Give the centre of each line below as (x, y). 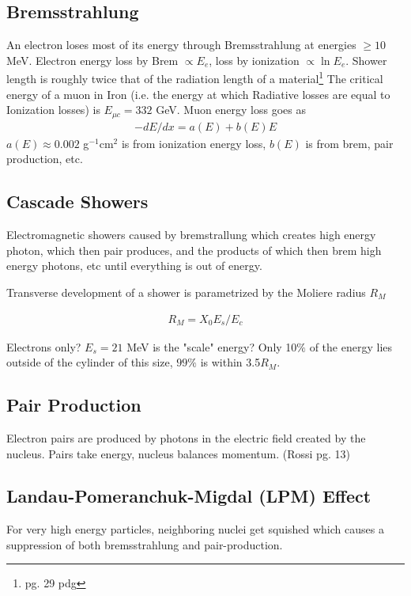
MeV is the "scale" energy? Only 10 (212, 346)
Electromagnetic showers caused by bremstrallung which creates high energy (191, 235)
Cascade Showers (77, 201)
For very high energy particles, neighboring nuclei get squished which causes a (195, 529)
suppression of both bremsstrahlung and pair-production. (145, 544)
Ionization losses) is (53, 110)
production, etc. (45, 159)
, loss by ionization (254, 60)
